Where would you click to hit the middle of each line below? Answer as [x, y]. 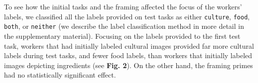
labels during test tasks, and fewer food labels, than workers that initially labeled [128, 55]
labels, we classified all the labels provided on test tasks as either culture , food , [127, 16]
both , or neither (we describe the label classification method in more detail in [124, 26]
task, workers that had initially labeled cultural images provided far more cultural [129, 45]
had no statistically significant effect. [60, 75]
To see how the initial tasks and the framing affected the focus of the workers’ [123, 6]
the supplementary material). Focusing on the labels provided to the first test [122, 36]
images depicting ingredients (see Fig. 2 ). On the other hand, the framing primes [129, 65]
